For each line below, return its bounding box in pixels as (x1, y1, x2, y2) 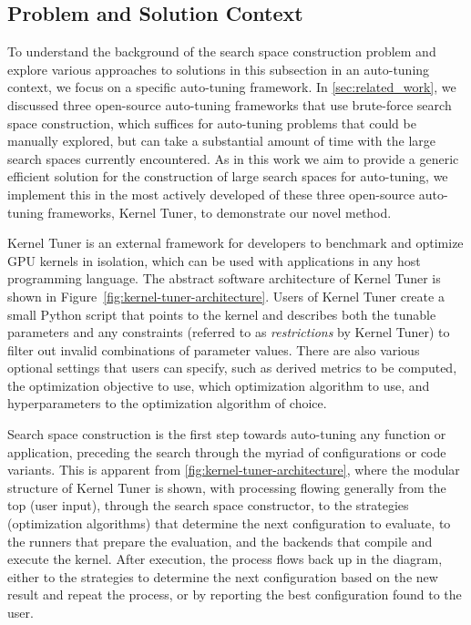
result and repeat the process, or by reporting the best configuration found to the (7, 585, 462, 604)
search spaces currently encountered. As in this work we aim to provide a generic (7, 149, 459, 168)
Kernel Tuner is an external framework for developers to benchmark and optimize (7, 233, 464, 252)
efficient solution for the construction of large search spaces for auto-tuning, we (7, 167, 448, 186)
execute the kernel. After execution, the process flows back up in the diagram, (7, 549, 443, 569)
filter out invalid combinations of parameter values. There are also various (7, 340, 420, 359)
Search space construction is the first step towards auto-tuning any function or (7, 425, 446, 444)
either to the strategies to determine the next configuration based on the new (7, 567, 438, 586)
